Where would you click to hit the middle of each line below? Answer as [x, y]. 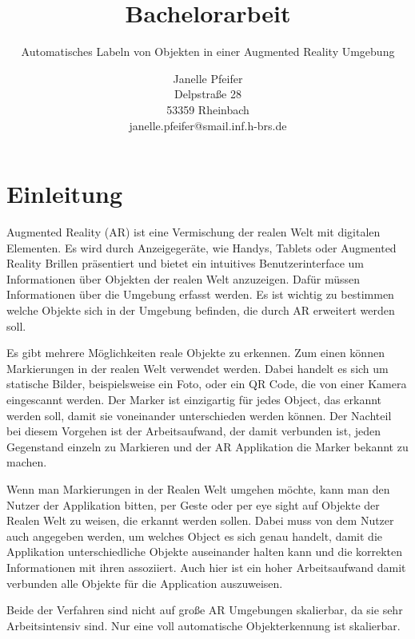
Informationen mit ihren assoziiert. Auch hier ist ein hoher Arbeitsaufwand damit [206, 567]
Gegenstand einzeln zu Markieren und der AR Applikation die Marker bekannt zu [207, 446]
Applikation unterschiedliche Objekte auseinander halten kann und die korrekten [205, 552]
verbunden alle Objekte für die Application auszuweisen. [145, 583]
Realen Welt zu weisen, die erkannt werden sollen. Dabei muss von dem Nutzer [200, 520]
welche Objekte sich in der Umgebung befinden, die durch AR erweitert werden [201, 310]
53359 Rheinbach [208, 109]
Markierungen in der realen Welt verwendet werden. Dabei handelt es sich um [198, 368]
